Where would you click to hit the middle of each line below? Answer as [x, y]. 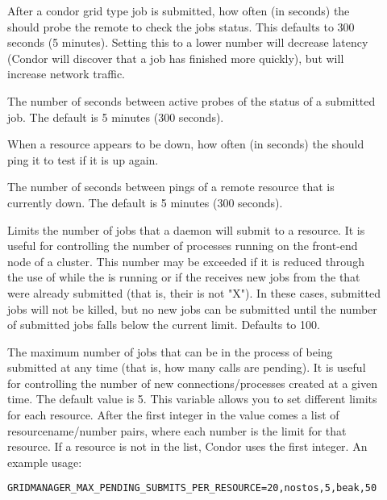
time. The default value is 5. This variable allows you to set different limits [192, 399]
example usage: [45, 462]
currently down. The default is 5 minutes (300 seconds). [145, 202]
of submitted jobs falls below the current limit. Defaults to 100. [164, 325]
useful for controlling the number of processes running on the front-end [183, 246]
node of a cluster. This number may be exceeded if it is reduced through [186, 261]
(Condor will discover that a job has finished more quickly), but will [176, 58]
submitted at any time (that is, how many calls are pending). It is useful [187, 367]
